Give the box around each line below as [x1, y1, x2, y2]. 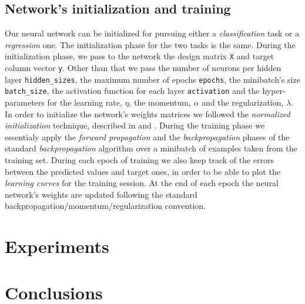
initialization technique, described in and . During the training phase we [5, 119, 265, 131]
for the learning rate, [47, 96, 122, 109]
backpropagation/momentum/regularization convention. [5, 200, 206, 212]
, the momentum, [129, 96, 191, 109]
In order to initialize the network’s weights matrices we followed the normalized [5, 107, 290, 120]
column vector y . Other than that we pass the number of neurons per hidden [5, 62, 281, 74]
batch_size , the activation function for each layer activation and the [5, 85, 260, 97]
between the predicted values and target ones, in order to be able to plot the [5, 165, 280, 177]
